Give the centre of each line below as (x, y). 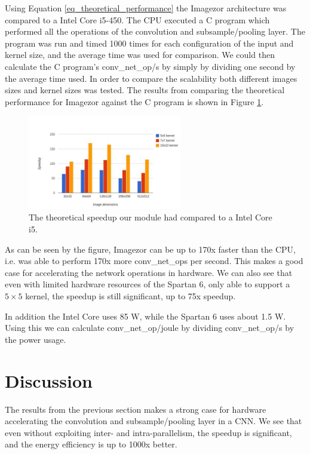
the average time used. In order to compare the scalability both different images (151, 78)
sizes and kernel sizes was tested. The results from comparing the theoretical (145, 90)
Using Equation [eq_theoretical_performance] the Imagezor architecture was (146, 8)
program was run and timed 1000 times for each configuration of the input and (149, 43)
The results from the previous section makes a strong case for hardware (136, 409)
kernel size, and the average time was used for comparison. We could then (140, 55)
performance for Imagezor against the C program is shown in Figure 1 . (134, 101)
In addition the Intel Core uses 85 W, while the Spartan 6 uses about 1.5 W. (145, 316)
